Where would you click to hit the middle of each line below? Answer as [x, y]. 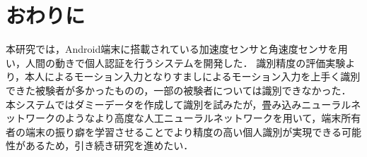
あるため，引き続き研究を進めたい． [109, 145]
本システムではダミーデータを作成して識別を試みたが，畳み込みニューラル [179, 104]
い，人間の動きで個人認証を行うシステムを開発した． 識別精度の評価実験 [176, 62]
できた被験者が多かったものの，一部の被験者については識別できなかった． [179, 90]
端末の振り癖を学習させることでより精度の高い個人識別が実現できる [183, 131]
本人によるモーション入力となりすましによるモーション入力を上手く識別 [193, 76]
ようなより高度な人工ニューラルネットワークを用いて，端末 [203, 118]
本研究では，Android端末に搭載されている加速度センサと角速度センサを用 [177, 49]
